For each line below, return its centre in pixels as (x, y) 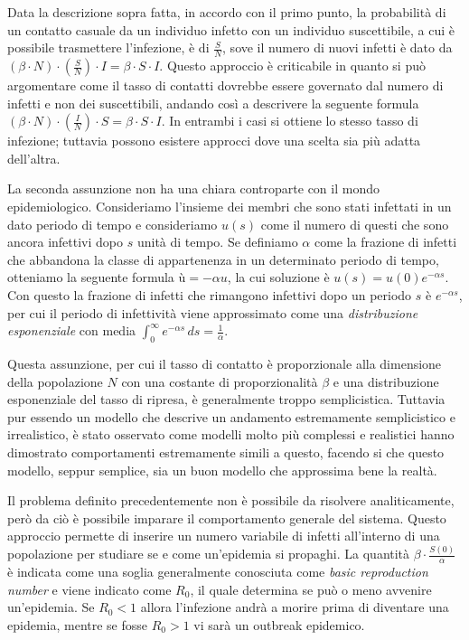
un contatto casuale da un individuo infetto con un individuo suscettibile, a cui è (231, 29)
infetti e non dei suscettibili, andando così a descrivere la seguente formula (213, 103)
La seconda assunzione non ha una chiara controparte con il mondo (193, 188)
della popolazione (55, 381)
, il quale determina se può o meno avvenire (311, 589)
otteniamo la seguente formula (91, 277)
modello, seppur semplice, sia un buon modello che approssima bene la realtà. (222, 470)
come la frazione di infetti (385, 242)
